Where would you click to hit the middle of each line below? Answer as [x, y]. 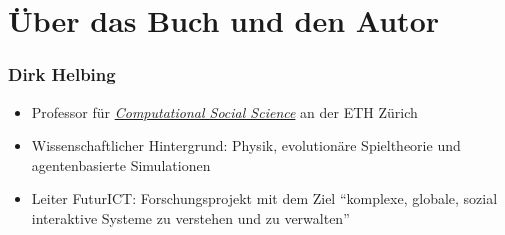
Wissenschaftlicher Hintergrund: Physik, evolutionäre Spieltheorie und [246, 145]
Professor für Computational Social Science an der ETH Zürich [224, 111]
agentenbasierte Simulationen [121, 164]
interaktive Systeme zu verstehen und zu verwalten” [190, 217]
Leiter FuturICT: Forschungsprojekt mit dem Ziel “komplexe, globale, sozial [264, 198]
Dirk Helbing [62, 74]
